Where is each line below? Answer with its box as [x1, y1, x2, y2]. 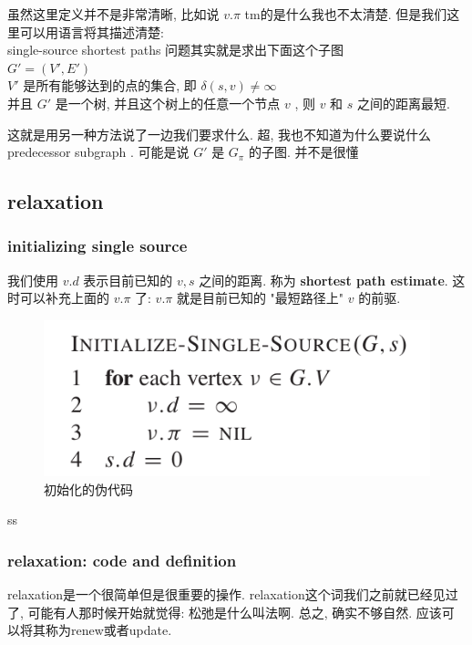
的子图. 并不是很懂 [248, 142, 359, 161]
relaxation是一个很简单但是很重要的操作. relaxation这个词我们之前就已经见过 [7, 585, 458, 604]
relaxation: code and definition [7, 548, 237, 571]
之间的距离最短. [356, 93, 450, 112]
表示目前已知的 [83, 270, 173, 289]
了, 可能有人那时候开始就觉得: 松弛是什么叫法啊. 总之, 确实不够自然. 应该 [7, 602, 442, 621]
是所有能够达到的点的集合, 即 [23, 76, 197, 95]
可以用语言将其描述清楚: [19, 22, 164, 41]
